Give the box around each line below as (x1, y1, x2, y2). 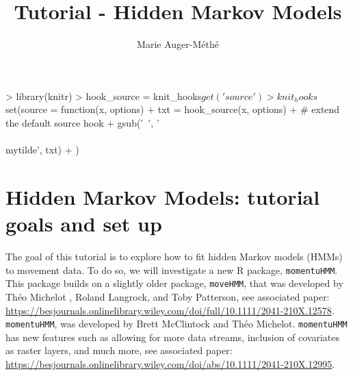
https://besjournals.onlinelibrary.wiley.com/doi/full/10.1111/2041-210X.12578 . (5, 303, 335, 317)
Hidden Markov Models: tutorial (5, 182, 320, 210)
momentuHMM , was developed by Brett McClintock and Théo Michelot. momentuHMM (5, 316, 348, 331)
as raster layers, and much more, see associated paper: (5, 343, 233, 358)
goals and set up (5, 210, 162, 238)
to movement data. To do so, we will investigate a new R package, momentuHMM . (5, 262, 338, 277)
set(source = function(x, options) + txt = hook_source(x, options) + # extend (5, 102, 340, 116)
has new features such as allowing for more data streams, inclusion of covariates (5, 329, 340, 344)
